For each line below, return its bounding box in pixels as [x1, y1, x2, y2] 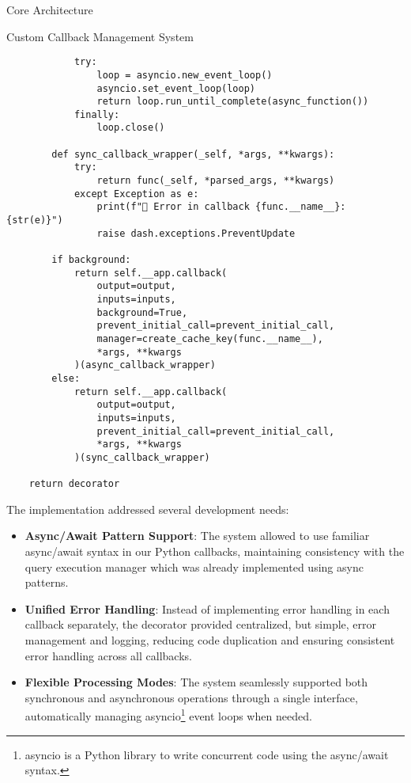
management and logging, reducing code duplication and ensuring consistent [25, 632, 395, 648]
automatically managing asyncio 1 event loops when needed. [25, 705, 312, 724]
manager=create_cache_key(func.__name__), [96, 333, 323, 344]
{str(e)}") [6, 215, 63, 226]
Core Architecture [6, 2, 93, 17]
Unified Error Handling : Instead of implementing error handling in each [25, 600, 390, 617]
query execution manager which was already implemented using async [25, 558, 364, 575]
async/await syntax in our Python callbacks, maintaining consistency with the [25, 543, 405, 560]
